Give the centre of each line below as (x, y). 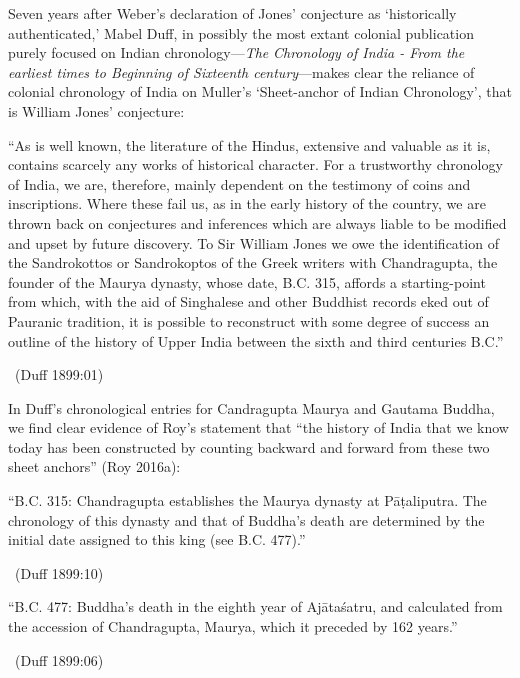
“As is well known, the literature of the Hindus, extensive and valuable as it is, (249, 144)
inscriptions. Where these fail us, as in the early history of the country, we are (247, 203)
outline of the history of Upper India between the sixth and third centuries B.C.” (256, 340)
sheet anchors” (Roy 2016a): (94, 466)
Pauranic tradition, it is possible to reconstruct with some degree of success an (249, 320)
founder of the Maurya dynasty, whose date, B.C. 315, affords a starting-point (247, 281)
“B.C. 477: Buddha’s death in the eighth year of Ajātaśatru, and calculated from (255, 606)
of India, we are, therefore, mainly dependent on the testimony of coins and (239, 183)
